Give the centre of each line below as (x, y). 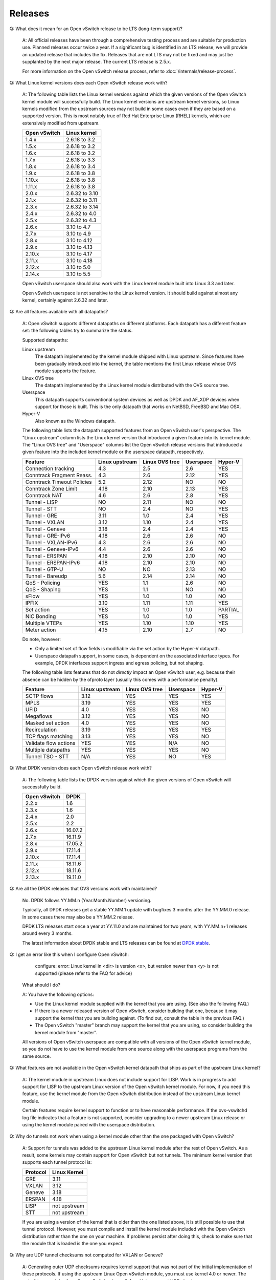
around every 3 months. (48, 933)
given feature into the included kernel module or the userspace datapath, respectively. (113, 452)
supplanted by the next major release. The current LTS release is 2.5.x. (97, 62)
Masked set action (48, 723)
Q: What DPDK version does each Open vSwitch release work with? (80, 768)
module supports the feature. (66, 371)
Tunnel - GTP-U (44, 569)
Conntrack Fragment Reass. (59, 475)
